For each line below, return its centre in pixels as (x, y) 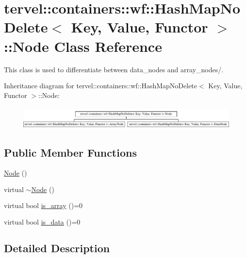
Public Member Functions (70, 153)
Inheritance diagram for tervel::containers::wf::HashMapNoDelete (101, 86)
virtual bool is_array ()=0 (43, 205)
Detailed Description (57, 248)
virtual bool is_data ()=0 (42, 222)
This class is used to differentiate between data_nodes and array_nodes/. (114, 69)
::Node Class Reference (83, 46)
